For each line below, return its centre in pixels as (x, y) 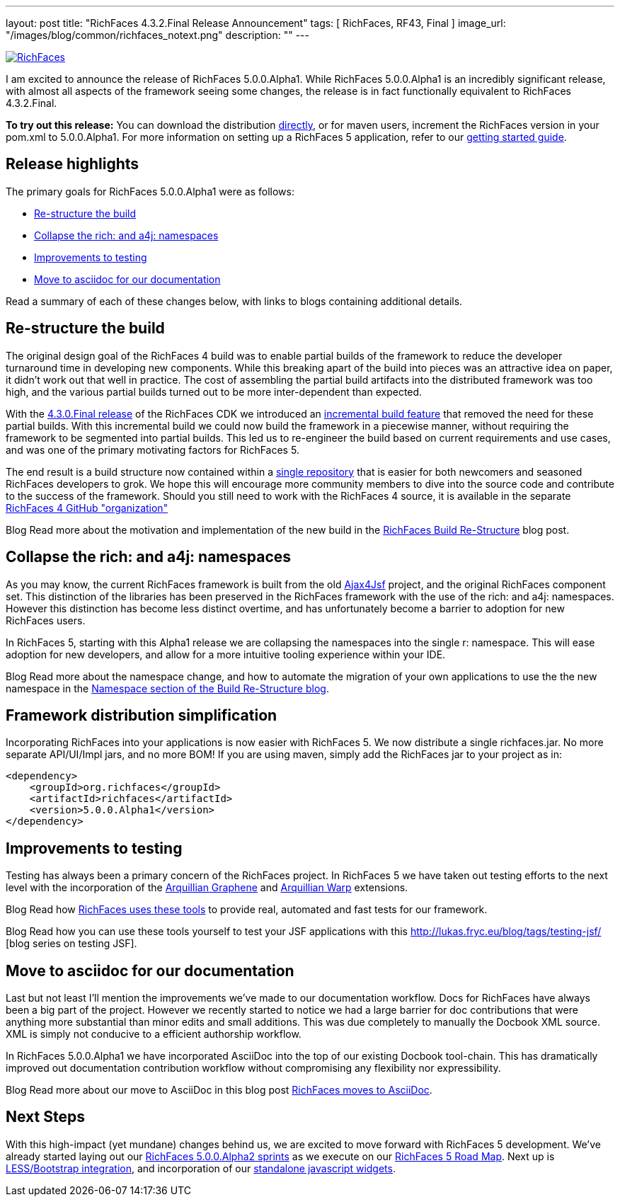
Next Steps (45, 1117)
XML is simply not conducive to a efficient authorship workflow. (154, 1034)
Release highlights (73, 164)
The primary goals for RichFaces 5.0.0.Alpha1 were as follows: (150, 191)
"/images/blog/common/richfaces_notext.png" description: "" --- (157, 35)
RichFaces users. (46, 620)
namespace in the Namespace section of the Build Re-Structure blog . (167, 688)
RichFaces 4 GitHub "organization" (87, 508)
